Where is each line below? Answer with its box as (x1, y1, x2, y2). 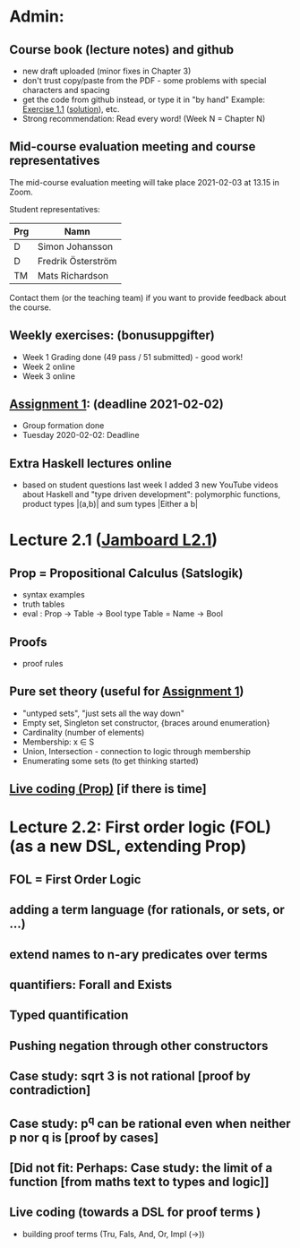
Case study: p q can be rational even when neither (9, 1113, 291, 1131)
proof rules (21, 658, 64, 669)
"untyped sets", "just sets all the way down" (21, 708, 185, 719)
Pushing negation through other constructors (9, 1037, 269, 1054)
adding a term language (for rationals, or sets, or (9, 902, 285, 917)
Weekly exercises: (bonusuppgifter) (9, 328, 215, 343)
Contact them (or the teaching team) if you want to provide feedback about (9, 292, 287, 303)
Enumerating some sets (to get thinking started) (21, 755, 199, 766)
